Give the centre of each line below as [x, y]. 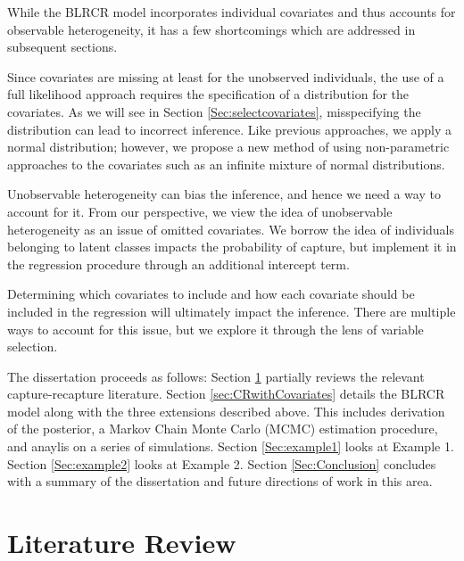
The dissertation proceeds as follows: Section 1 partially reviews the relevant [216, 376]
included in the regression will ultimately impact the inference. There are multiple [232, 311]
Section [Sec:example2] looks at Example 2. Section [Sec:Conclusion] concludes [222, 463]
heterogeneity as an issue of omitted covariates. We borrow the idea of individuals [231, 229]
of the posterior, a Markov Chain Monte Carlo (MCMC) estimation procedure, [223, 429]
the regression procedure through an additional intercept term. [178, 264]
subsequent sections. [62, 47]
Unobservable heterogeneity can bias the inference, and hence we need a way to [224, 194]
